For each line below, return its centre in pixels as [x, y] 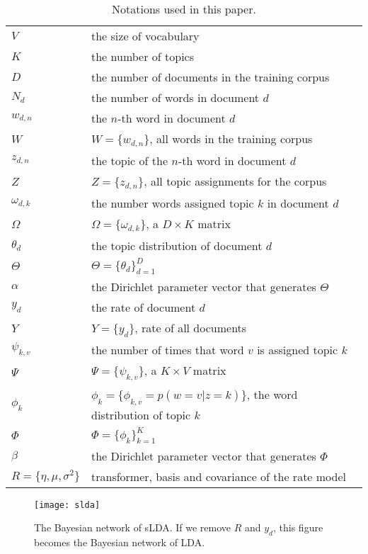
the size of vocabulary [145, 36]
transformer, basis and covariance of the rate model [219, 476]
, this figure [298, 527]
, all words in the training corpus [231, 138]
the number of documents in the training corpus [210, 77]
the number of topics [143, 56]
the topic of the [129, 160]
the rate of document [143, 307]
